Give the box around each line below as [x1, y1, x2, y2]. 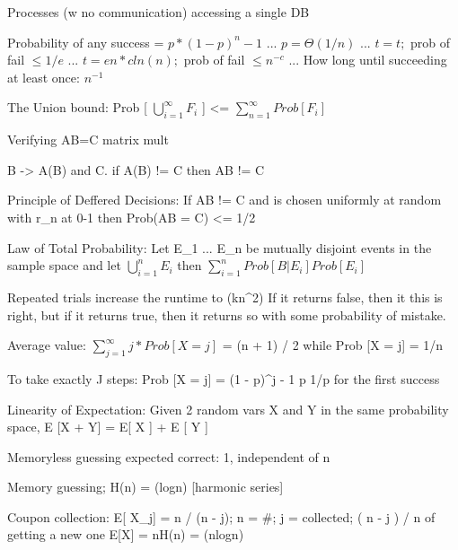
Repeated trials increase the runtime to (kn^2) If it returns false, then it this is [7, 287, 443, 306]
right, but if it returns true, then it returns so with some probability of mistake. [7, 305, 446, 324]
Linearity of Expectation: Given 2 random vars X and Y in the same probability [7, 399, 449, 418]
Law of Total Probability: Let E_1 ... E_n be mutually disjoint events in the [7, 238, 432, 257]
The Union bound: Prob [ [7, 98, 147, 117]
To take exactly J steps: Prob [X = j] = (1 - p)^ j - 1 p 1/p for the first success [7, 369, 440, 388]
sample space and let [7, 256, 121, 275]
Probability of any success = [7, 32, 164, 51]
